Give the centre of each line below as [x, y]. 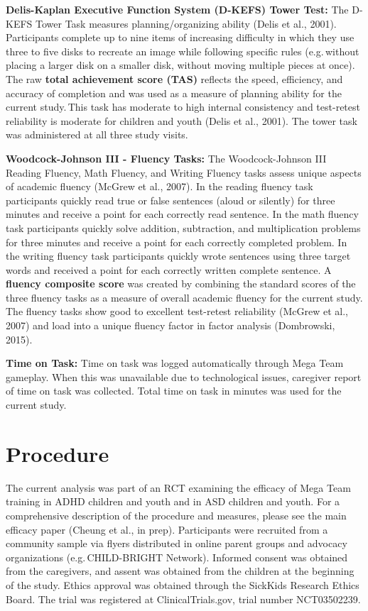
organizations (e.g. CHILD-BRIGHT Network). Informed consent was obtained [177, 557]
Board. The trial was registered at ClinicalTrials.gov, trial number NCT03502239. [183, 599]
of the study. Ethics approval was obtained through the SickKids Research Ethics [183, 584]
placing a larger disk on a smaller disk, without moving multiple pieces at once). [180, 65]
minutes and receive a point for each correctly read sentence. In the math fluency [182, 214]
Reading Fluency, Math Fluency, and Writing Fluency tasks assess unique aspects [184, 172]
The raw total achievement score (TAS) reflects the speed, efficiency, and [174, 78]
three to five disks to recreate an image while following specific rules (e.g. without [183, 51]
